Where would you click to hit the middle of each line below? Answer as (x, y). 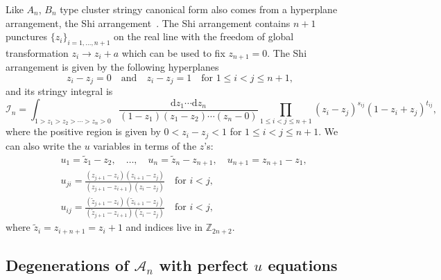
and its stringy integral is (59, 91)
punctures (27, 36)
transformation (37, 52)
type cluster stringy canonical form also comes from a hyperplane (199, 9)
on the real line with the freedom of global (204, 36)
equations (303, 265)
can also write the (43, 145)
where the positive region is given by (83, 131)
